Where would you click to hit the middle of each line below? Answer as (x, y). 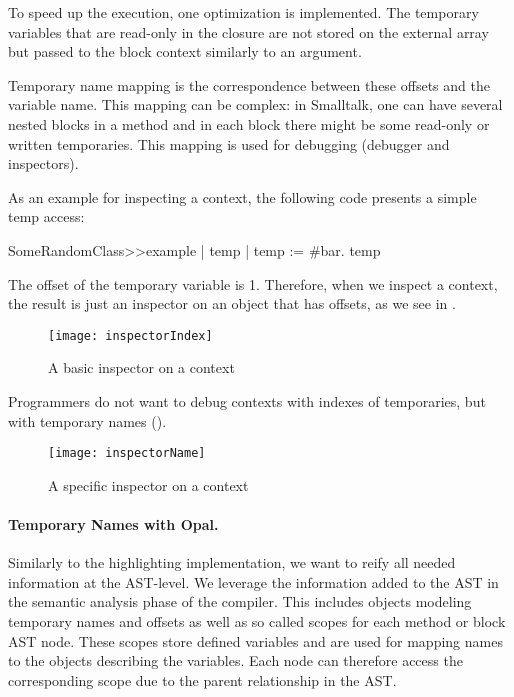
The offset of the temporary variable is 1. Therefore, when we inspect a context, (253, 283)
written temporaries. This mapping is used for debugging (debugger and (229, 143)
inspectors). (43, 163)
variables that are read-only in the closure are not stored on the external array (248, 31)
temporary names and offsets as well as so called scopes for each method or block (257, 620)
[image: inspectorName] (127, 453)
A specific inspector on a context (148, 484)
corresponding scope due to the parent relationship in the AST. (202, 679)
